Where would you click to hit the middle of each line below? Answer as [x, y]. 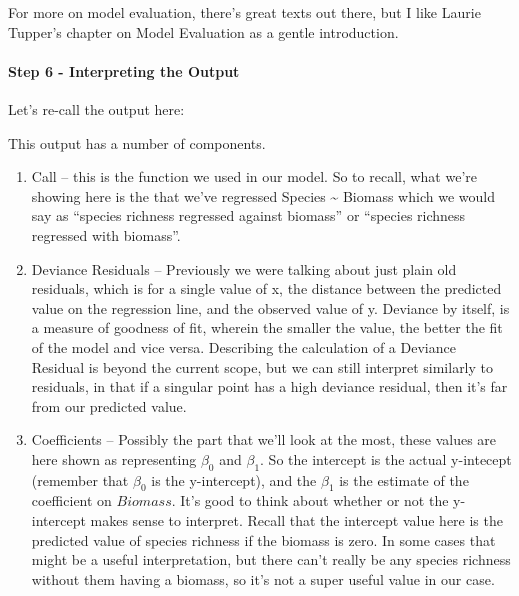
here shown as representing [114, 458]
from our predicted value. [109, 405]
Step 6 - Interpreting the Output [124, 70]
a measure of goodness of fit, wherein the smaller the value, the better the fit [267, 327]
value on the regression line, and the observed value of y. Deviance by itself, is [270, 307]
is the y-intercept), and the [234, 479]
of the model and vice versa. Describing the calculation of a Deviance [243, 346]
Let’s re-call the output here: [96, 108]
